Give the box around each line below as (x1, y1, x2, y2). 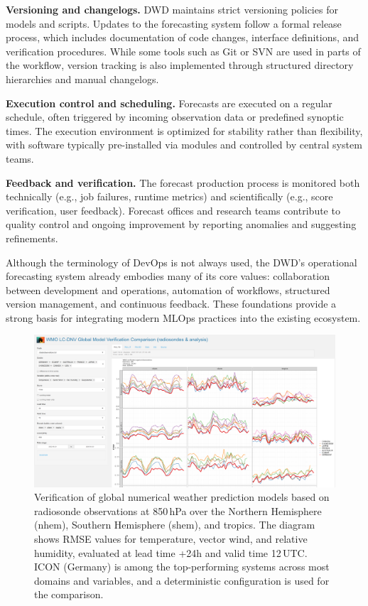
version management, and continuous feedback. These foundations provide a (6, 296, 337, 311)
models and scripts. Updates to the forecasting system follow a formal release (6, 16, 342, 31)
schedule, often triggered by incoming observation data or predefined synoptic (6, 109, 344, 124)
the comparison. (34, 587, 104, 602)
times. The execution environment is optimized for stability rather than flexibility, (6, 123, 363, 138)
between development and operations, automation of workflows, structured (6, 282, 330, 297)
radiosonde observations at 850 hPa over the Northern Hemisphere (34, 503, 322, 518)
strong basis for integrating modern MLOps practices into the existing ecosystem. (6, 310, 361, 325)
